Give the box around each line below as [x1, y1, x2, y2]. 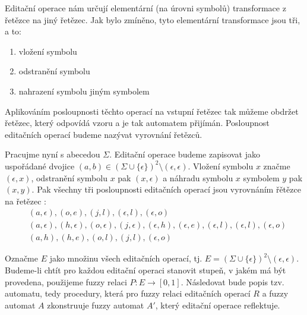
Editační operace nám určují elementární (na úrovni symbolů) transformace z [5, 2, 286, 14]
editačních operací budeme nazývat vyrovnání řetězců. [5, 128, 202, 140]
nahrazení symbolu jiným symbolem [18, 84, 150, 97]
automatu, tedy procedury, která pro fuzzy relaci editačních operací [5, 287, 251, 300]
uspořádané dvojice [5, 159, 75, 172]
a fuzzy [262, 287, 289, 300]
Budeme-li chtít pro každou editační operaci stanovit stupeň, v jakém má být [5, 264, 286, 276]
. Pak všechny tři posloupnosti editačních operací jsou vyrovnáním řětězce [31, 183, 301, 196]
